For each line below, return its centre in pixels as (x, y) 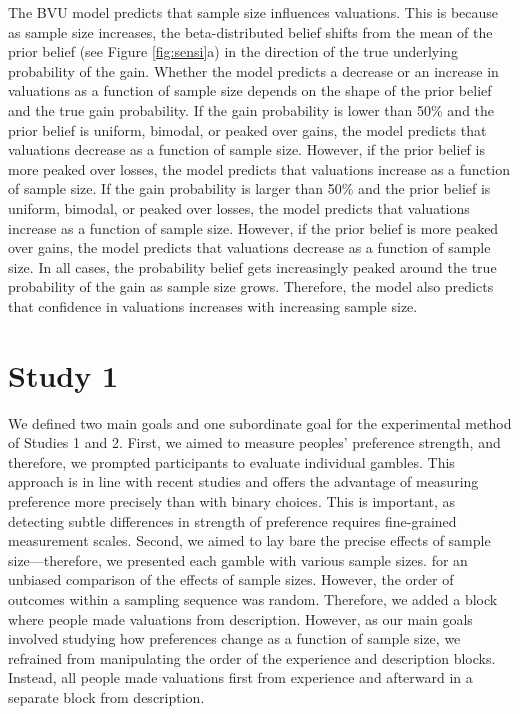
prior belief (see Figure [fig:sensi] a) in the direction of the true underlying (233, 51)
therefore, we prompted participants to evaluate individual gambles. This (231, 461)
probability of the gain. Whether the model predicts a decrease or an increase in (253, 70)
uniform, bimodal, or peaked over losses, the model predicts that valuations (239, 207)
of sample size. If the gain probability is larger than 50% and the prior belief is (249, 188)
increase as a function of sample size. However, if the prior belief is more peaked (253, 227)
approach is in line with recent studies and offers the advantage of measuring (243, 481)
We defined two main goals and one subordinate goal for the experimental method (260, 422)
